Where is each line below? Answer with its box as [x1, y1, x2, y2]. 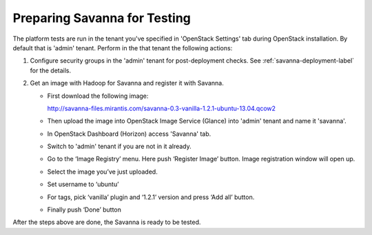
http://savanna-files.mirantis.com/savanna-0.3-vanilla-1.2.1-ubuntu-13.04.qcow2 [47, 104, 276, 112]
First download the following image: [47, 92, 149, 100]
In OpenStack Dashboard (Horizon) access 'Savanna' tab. [47, 130, 211, 138]
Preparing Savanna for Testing [12, 10, 191, 25]
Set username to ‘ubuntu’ [47, 180, 120, 189]
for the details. [30, 66, 72, 74]
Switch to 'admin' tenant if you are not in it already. [47, 142, 192, 151]
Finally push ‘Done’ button [47, 205, 122, 214]
